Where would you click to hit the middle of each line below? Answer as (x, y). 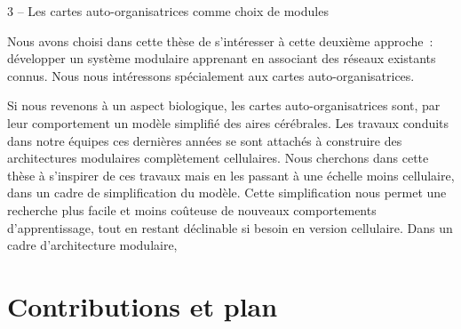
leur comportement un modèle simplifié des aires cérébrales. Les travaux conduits (228, 122)
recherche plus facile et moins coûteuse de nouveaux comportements (192, 209)
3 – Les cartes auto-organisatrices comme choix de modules (168, 11)
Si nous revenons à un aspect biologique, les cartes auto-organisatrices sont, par (224, 105)
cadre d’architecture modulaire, (92, 245)
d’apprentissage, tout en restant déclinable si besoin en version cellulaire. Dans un (230, 227)
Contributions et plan (143, 305)
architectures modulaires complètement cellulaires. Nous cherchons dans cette (218, 158)
